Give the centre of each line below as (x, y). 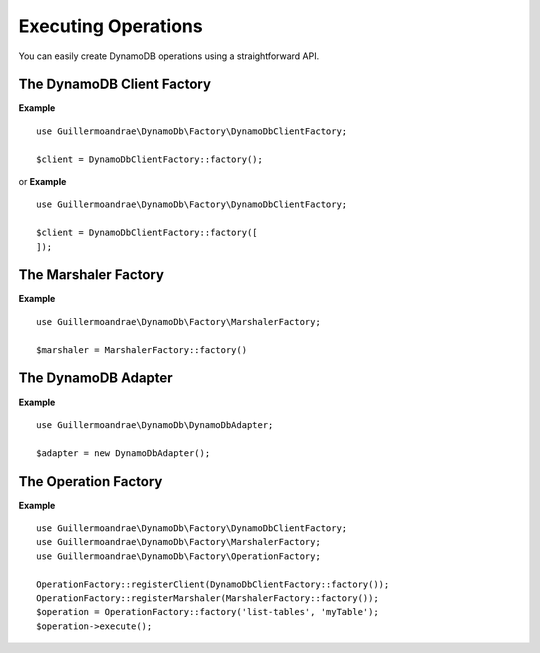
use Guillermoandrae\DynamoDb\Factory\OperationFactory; (179, 556)
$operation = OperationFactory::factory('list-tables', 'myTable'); (207, 612)
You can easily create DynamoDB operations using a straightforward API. (169, 56)
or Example (42, 182)
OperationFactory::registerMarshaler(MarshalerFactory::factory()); (207, 598)
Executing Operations (111, 26)
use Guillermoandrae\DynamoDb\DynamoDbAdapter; (155, 424)
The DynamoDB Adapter (96, 378)
